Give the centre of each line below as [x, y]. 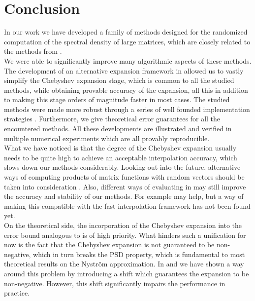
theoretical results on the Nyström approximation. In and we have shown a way [124, 264]
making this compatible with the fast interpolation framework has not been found [127, 206]
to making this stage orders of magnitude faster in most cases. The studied [117, 99]
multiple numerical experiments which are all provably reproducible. [107, 138]
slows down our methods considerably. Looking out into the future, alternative [122, 167]
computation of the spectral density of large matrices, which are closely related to [127, 41]
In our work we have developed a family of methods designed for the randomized [126, 32]
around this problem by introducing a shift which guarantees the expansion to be [127, 273]
